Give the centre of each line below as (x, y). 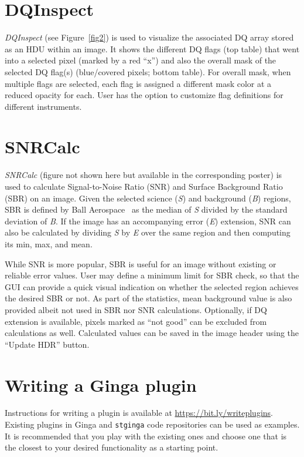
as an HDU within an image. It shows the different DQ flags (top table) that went (152, 48)
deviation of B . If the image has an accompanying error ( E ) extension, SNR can (148, 221)
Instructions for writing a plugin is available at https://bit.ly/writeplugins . (139, 413)
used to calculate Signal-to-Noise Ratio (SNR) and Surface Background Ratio (144, 186)
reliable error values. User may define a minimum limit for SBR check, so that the (152, 275)
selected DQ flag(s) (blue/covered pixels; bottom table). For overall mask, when (148, 71)
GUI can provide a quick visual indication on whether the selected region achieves (152, 286)
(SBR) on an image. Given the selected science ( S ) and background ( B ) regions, (148, 198)
